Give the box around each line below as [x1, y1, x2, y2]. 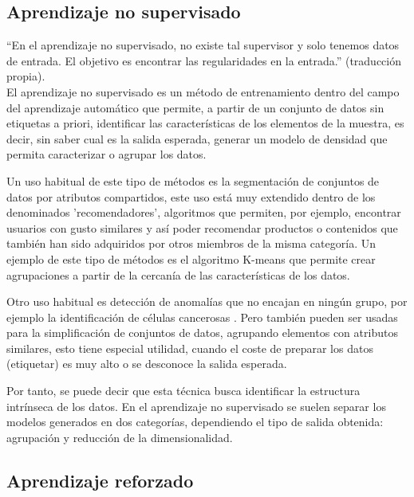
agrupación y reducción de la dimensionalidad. [6, 429, 233, 445]
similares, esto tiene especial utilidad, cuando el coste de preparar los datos [6, 339, 373, 356]
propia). [6, 68, 45, 84]
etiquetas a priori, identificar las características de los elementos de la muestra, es [6, 115, 404, 131]
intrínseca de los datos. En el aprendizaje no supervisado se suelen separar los [6, 397, 386, 414]
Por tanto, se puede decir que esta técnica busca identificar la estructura [6, 382, 361, 399]
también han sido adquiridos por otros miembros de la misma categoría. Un [6, 235, 376, 252]
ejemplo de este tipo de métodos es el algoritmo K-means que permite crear [6, 250, 376, 267]
